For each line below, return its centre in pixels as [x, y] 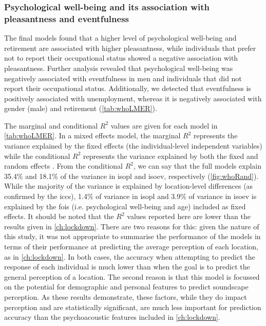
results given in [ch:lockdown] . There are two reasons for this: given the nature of [132, 226]
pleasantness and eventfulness [67, 18]
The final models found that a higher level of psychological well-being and [120, 38]
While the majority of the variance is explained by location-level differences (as [129, 186]
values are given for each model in [164, 125]
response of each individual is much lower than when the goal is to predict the [127, 267]
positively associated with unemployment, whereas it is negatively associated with [133, 98]
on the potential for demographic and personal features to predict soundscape [126, 287]
